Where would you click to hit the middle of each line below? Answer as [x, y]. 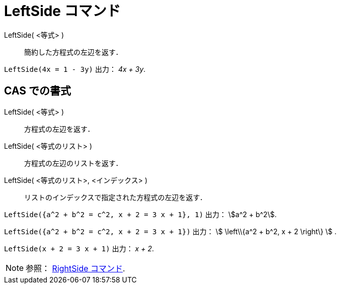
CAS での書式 [38, 91]
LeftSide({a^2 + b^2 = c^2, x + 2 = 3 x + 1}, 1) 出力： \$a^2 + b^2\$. [140, 214]
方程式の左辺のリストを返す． [73, 163]
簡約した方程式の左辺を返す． [73, 52]
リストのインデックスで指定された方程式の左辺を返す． [116, 197]
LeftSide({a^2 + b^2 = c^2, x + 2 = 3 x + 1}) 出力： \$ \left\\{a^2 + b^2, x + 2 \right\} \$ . [170, 231]
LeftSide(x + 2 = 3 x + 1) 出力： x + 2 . [79, 248]
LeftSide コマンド [62, 11]
